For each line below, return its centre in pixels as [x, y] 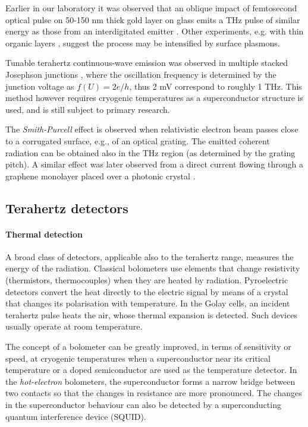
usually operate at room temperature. [74, 326]
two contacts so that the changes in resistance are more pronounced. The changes [154, 393]
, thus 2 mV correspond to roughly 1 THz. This [216, 86]
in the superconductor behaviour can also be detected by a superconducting [143, 405]
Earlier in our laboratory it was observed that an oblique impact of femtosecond [151, 8]
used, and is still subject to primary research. [88, 109]
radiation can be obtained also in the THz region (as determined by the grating [150, 152]
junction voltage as [40, 86]
